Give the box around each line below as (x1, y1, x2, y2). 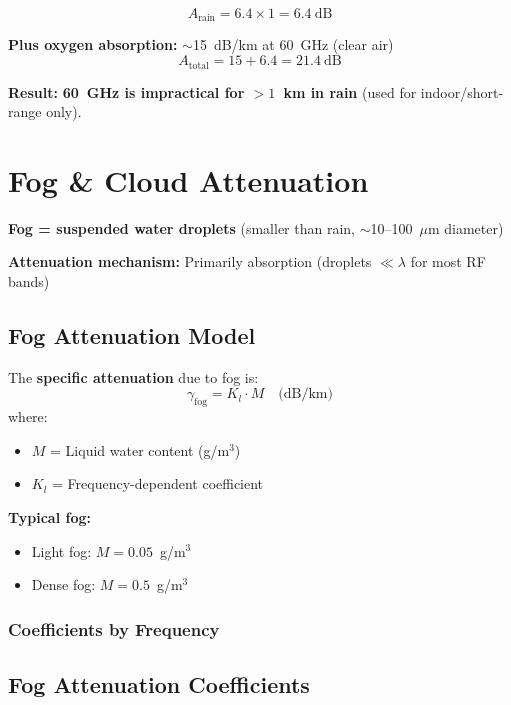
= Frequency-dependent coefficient (52, 473, 264, 494)
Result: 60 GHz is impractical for (8, 81, 245, 102)
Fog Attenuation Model (8, 319, 256, 350)
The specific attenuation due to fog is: (8, 366, 259, 387)
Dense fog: (31, 574, 96, 595)
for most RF (410, 251, 486, 272)
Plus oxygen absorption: (8, 34, 178, 55)
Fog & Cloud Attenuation (8, 159, 369, 200)
